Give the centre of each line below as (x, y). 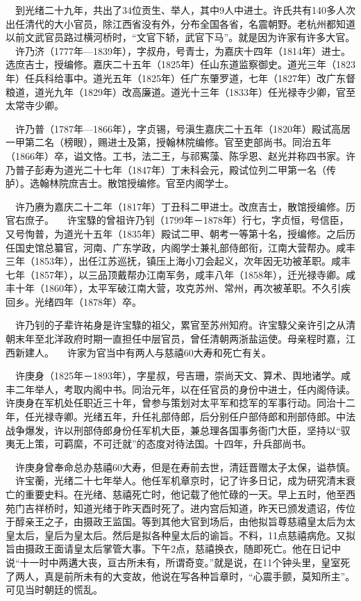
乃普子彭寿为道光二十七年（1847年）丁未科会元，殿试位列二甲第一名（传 (171, 169)
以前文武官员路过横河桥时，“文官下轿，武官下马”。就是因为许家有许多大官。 (180, 37)
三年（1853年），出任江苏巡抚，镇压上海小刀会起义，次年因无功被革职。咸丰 (178, 261)
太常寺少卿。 (35, 105)
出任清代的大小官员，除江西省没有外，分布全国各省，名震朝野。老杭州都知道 (180, 23)
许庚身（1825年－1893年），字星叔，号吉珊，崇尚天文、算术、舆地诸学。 (178, 376)
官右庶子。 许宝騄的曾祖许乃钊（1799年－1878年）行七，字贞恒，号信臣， (177, 220)
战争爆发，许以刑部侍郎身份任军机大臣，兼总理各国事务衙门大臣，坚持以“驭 (178, 430)
